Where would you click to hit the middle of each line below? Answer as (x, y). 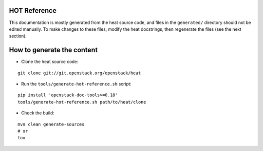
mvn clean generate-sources (51, 124)
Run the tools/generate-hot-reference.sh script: (76, 84)
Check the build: (38, 113)
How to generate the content (53, 50)
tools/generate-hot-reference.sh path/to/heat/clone (82, 102)
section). (18, 36)
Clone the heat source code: (50, 62)
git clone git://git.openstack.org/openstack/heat (79, 73)
